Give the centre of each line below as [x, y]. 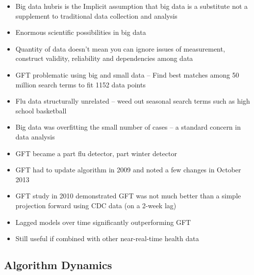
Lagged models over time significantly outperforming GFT [103, 222]
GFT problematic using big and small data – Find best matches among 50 [127, 74]
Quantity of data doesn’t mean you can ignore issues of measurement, [120, 48]
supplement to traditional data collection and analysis [96, 15]
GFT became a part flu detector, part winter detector [96, 153]
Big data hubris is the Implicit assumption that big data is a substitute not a [132, 6]
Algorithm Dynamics [58, 265]
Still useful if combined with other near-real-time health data [107, 238]
